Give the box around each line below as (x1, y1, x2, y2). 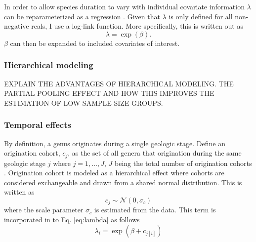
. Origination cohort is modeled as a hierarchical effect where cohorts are (4, 167, 224, 178)
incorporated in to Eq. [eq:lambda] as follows (4, 214, 140, 225)
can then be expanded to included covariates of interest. (10, 38, 180, 48)
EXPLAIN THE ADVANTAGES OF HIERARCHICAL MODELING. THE (4, 78, 234, 88)
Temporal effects (4, 119, 71, 131)
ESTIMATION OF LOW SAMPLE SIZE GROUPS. (4, 97, 163, 108)
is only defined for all (169, 11, 233, 21)
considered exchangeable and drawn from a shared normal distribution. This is (4, 177, 242, 187)
